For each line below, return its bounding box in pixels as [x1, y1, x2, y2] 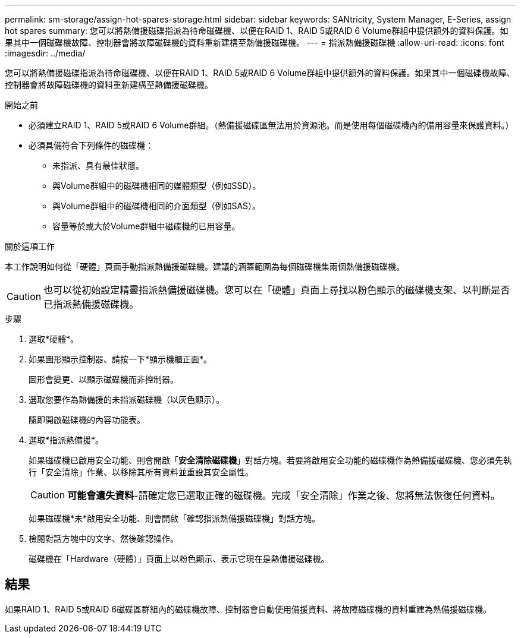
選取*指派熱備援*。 [29, 435, 104, 445]
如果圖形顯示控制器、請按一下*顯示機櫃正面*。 [29, 354, 212, 364]
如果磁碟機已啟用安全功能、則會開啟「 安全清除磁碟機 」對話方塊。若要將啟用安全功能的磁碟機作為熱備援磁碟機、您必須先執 [29, 455, 511, 465]
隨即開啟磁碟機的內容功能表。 [29, 415, 145, 425]
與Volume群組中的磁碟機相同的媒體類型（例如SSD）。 [52, 181, 261, 191]
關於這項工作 [5, 241, 55, 251]
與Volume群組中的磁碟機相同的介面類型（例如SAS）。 [52, 201, 261, 211]
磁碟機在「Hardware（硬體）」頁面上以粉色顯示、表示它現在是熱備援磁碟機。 [29, 554, 329, 564]
